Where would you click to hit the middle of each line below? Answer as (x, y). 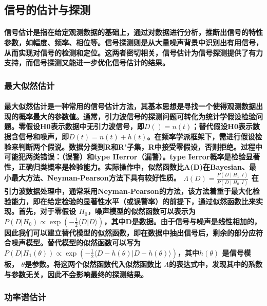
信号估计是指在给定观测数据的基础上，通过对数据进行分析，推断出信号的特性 (133, 32)
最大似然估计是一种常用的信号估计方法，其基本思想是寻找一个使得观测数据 (130, 106)
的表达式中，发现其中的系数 (216, 264)
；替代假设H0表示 (222, 126)
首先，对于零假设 (47, 211)
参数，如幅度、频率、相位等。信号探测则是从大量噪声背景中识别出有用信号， (133, 42)
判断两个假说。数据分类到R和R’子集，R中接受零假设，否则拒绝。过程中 (140, 146)
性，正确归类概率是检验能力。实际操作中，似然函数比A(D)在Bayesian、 (127, 166)
